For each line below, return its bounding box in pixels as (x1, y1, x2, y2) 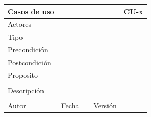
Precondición (8, 44, 48, 55)
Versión (93, 100, 117, 110)
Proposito (8, 69, 38, 80)
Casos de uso (8, 6, 54, 16)
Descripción (8, 84, 45, 95)
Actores (8, 19, 31, 30)
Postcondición (8, 56, 51, 67)
